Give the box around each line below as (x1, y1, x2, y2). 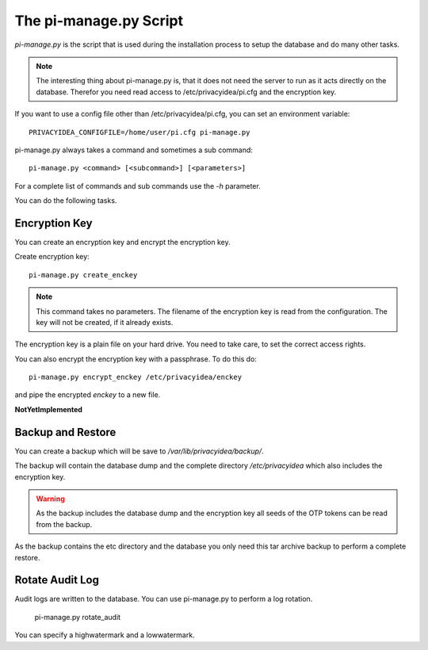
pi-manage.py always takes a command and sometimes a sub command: (14, 145, 254, 155)
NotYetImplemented (14, 404, 83, 414)
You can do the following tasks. (14, 196, 117, 205)
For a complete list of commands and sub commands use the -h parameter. (14, 181, 261, 190)
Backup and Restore (14, 425, 117, 439)
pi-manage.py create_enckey (29, 270, 138, 279)
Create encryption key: (14, 252, 90, 262)
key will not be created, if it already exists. (36, 317, 174, 327)
